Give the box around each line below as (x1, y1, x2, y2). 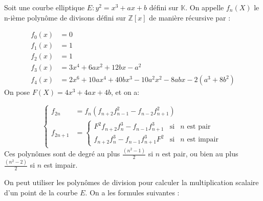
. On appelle (185, 2, 224, 12)
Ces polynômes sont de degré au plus (4, 148, 120, 159)
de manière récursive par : (149, 12, 231, 23)
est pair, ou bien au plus (162, 148, 238, 159)
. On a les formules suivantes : (85, 187, 180, 197)
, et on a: (111, 87, 140, 97)
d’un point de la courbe (4, 187, 78, 197)
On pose (4, 87, 30, 97)
